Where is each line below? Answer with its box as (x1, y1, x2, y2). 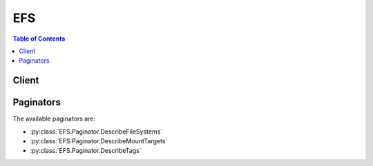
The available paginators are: (12, 114, 96, 123)
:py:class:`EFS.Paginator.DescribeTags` (30, 147, 142, 155)
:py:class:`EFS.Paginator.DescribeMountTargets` (30, 137, 168, 145)
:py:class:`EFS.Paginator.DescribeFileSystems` (30, 127, 163, 136)
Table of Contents (12, 34, 66, 43)
